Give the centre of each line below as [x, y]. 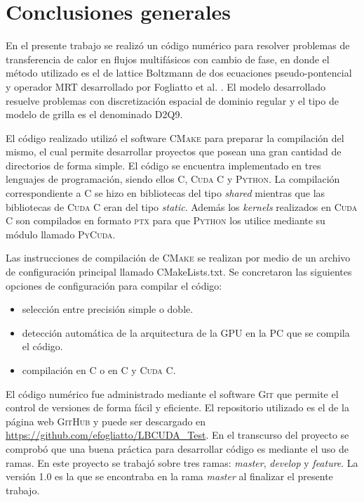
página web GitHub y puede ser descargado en [106, 421]
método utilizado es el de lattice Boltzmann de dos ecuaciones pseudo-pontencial [179, 73]
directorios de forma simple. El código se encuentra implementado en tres [163, 165]
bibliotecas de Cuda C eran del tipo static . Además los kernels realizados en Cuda [182, 206]
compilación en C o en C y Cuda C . [99, 370]
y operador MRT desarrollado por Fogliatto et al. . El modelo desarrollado [166, 86]
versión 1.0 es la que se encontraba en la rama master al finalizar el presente [169, 476]
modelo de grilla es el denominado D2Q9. [94, 114]
